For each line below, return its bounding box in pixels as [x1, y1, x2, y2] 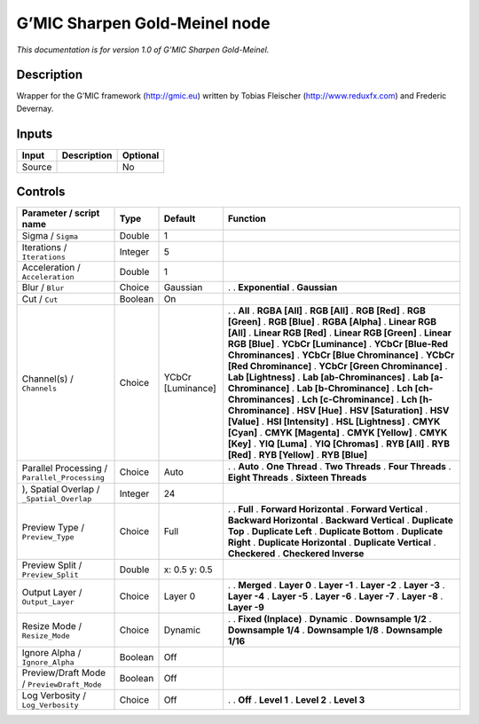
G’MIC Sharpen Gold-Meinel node [16, 13, 271, 33]
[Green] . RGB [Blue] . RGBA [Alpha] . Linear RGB [227, 316, 436, 328]
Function [227, 213, 266, 225]
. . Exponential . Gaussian [227, 281, 338, 294]
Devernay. [16, 103, 54, 114]
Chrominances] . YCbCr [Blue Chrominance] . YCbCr [227, 349, 455, 361]
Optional [122, 149, 160, 161]
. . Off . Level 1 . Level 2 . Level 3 [227, 693, 365, 705]
